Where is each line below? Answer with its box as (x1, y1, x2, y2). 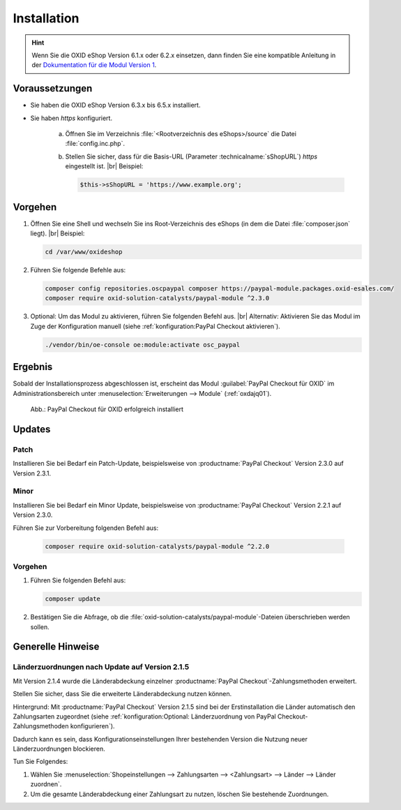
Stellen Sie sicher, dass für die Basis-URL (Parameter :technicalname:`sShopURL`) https (65, 152, 317, 161)
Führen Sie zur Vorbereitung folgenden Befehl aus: (13, 524, 159, 532)
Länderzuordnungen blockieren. (13, 744, 105, 753)
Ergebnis (13, 361, 53, 373)
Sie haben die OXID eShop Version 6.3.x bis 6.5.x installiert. (30, 101, 201, 110)
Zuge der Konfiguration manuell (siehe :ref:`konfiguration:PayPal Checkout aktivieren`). (30, 322, 280, 330)
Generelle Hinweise (13, 641, 100, 653)
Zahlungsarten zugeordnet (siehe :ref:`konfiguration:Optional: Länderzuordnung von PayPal (13, 712, 276, 721)
